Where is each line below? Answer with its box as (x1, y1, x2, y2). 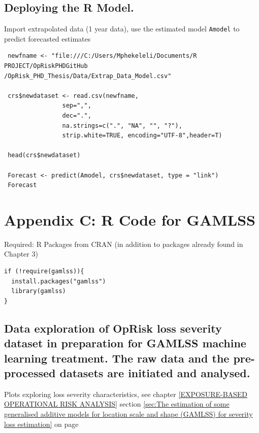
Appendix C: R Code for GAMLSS (4, 209, 255, 230)
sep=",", (62, 102, 91, 110)
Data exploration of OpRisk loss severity (4, 320, 222, 336)
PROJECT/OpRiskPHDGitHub (4, 62, 88, 70)
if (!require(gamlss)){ (4, 268, 84, 275)
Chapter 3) (4, 248, 38, 259)
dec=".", (62, 112, 91, 120)
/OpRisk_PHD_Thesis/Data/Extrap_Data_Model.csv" (4, 72, 172, 80)
